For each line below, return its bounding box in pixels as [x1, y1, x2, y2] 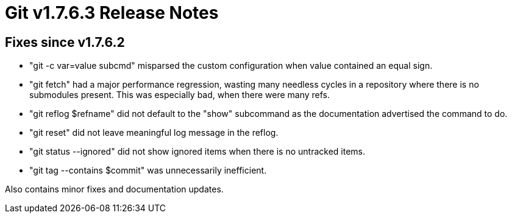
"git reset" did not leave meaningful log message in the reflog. [29, 127, 279, 138]
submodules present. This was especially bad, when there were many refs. [29, 90, 330, 100]
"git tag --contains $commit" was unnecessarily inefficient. [29, 165, 267, 176]
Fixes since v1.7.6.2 [5, 34, 125, 50]
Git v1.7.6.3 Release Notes [5, 2, 219, 23]
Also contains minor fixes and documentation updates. [5, 184, 224, 195]
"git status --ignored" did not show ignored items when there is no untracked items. [29, 146, 366, 157]
